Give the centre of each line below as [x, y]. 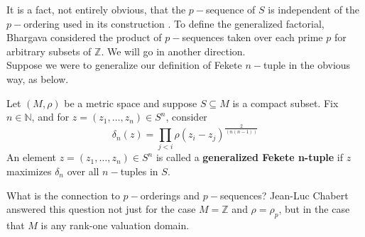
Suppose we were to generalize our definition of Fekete [124, 65]
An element [31, 157]
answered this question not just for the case [101, 209]
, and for [50, 117]
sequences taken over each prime [252, 37]
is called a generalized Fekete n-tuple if [250, 157]
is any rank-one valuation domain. [115, 225]
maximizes [29, 171]
